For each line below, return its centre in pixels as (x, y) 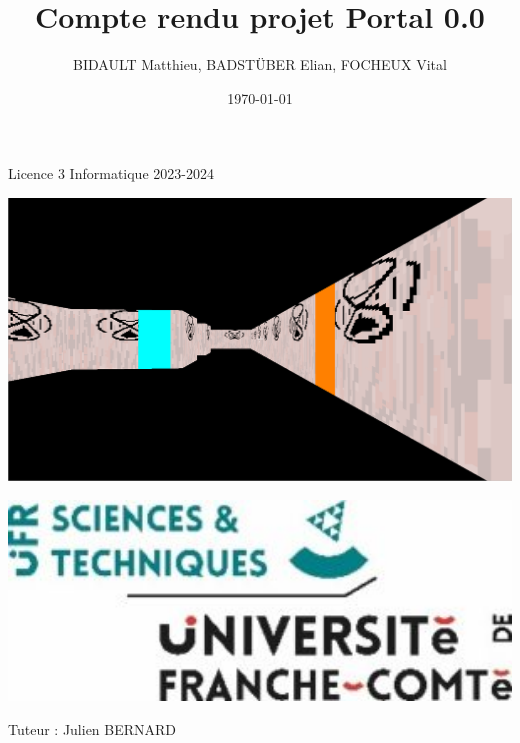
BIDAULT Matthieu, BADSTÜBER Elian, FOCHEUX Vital (260, 64)
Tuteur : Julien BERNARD (92, 728)
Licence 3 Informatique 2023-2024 (111, 173)
